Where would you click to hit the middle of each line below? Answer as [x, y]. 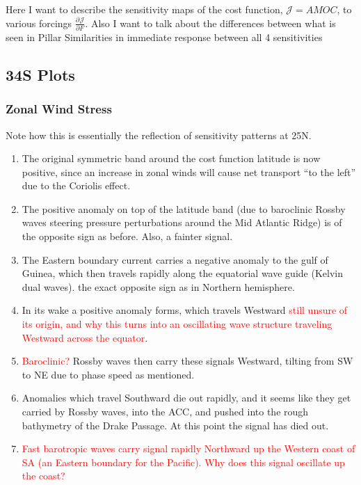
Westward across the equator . [85, 337]
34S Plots [40, 74]
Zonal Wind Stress [59, 109]
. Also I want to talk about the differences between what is [210, 23]
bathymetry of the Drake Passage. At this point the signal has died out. [175, 425]
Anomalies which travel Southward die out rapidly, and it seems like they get [186, 398]
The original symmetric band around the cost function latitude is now [171, 158]
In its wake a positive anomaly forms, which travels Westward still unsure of [185, 310]
